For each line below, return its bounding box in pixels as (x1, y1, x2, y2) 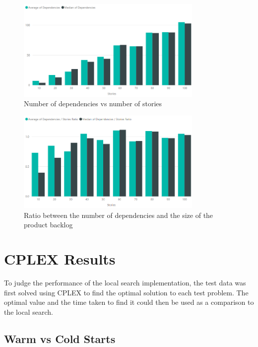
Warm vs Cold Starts (4, 331, 116, 346)
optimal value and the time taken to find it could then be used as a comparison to (4, 297, 254, 307)
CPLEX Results (4, 249, 116, 269)
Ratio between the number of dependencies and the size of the (24, 209, 213, 220)
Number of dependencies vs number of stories (24, 98, 162, 109)
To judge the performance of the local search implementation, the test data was (4, 277, 246, 287)
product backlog (24, 219, 73, 230)
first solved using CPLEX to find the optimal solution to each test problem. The (4, 287, 249, 297)
